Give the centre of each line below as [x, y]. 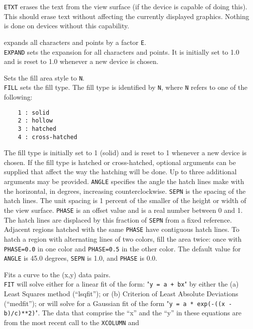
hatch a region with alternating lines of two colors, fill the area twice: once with [123, 238]
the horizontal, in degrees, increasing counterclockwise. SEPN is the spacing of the [125, 191]
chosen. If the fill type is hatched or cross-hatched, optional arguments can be [120, 162]
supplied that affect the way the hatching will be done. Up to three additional [120, 172]
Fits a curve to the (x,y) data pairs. [57, 274]
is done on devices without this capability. [67, 26]
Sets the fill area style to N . [44, 77]
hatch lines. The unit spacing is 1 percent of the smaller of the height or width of [125, 200]
